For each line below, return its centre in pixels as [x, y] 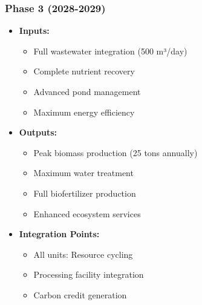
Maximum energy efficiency [84, 112]
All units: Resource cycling [83, 254]
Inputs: [34, 31]
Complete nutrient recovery [84, 71]
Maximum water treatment [83, 173]
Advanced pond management [87, 91]
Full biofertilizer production [85, 193]
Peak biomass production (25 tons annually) [116, 152]
